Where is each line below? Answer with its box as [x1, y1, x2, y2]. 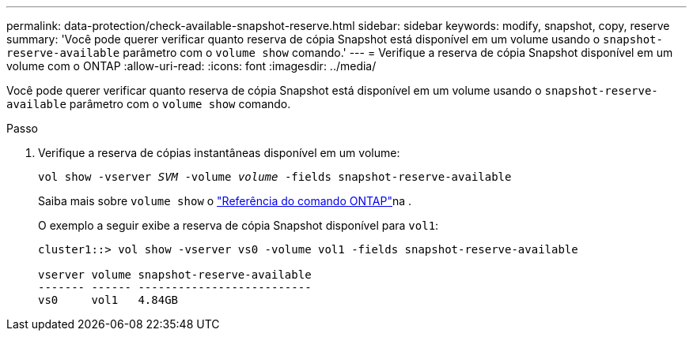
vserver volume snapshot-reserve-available [38, 268, 312, 281]
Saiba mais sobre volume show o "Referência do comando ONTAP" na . [38, 194, 412, 208]
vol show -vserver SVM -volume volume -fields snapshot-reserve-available [38, 170, 512, 183]
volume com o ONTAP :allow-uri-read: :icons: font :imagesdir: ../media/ [6, 59, 377, 73]
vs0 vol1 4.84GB [38, 294, 179, 306]
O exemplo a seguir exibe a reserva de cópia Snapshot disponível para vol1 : [38, 219, 439, 232]
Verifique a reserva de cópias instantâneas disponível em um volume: [38, 146, 400, 159]
